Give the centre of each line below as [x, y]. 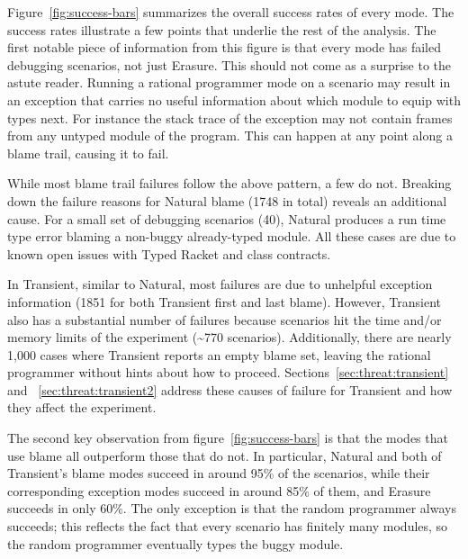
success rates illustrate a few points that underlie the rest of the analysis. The [222, 29]
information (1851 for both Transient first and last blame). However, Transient [225, 301]
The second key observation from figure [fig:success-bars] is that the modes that [228, 438]
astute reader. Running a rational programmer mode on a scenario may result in [229, 82]
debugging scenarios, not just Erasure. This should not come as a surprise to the [229, 64]
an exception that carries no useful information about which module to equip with [234, 99]
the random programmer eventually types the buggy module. [175, 543]
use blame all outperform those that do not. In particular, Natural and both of [225, 455]
